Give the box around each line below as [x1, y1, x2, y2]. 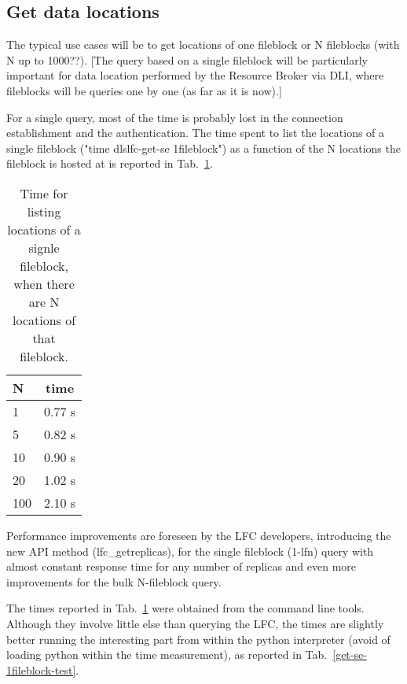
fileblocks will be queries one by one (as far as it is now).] [6, 82, 282, 98]
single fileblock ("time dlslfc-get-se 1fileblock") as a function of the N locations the [6, 139, 401, 156]
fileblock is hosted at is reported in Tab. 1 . [6, 155, 213, 172]
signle [28, 238, 60, 257]
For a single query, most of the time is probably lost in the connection [6, 109, 343, 125]
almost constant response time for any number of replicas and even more [6, 558, 357, 575]
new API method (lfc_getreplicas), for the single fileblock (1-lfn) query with [6, 542, 374, 559]
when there [13, 274, 75, 293]
